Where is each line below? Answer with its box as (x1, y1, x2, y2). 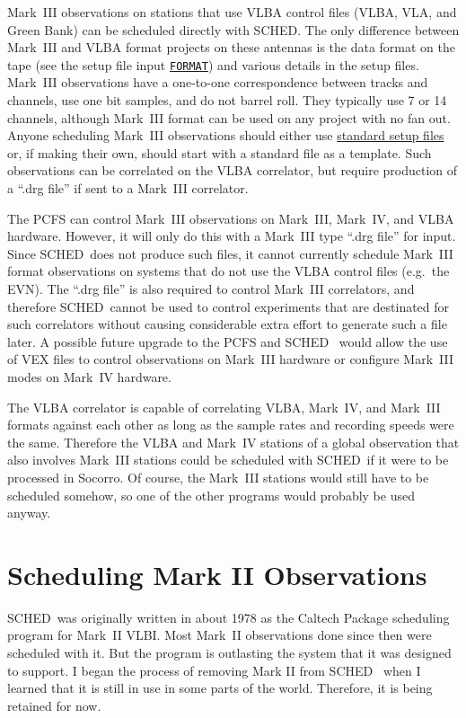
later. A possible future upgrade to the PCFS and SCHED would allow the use (7, 332, 448, 350)
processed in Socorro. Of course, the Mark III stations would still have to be (7, 467, 429, 486)
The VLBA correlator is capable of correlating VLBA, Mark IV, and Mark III (7, 397, 441, 416)
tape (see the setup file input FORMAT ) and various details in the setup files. (7, 55, 419, 74)
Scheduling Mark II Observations (7, 555, 427, 592)
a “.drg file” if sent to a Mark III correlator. (7, 179, 249, 197)
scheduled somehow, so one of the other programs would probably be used (7, 485, 415, 504)
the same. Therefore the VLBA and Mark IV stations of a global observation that (7, 432, 460, 451)
